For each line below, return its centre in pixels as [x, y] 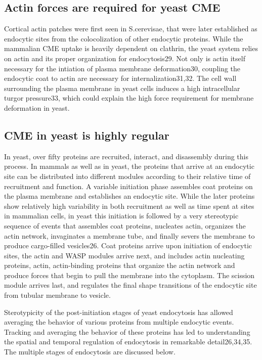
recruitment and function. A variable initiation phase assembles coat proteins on [128, 186]
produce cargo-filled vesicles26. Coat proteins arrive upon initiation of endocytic [128, 245]
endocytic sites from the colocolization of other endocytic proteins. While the [124, 38]
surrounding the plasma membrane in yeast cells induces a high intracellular [122, 88]
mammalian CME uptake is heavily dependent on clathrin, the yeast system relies [131, 48]
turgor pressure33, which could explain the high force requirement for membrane [129, 98]
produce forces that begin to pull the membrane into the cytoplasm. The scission [129, 275]
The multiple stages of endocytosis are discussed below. [90, 352]
